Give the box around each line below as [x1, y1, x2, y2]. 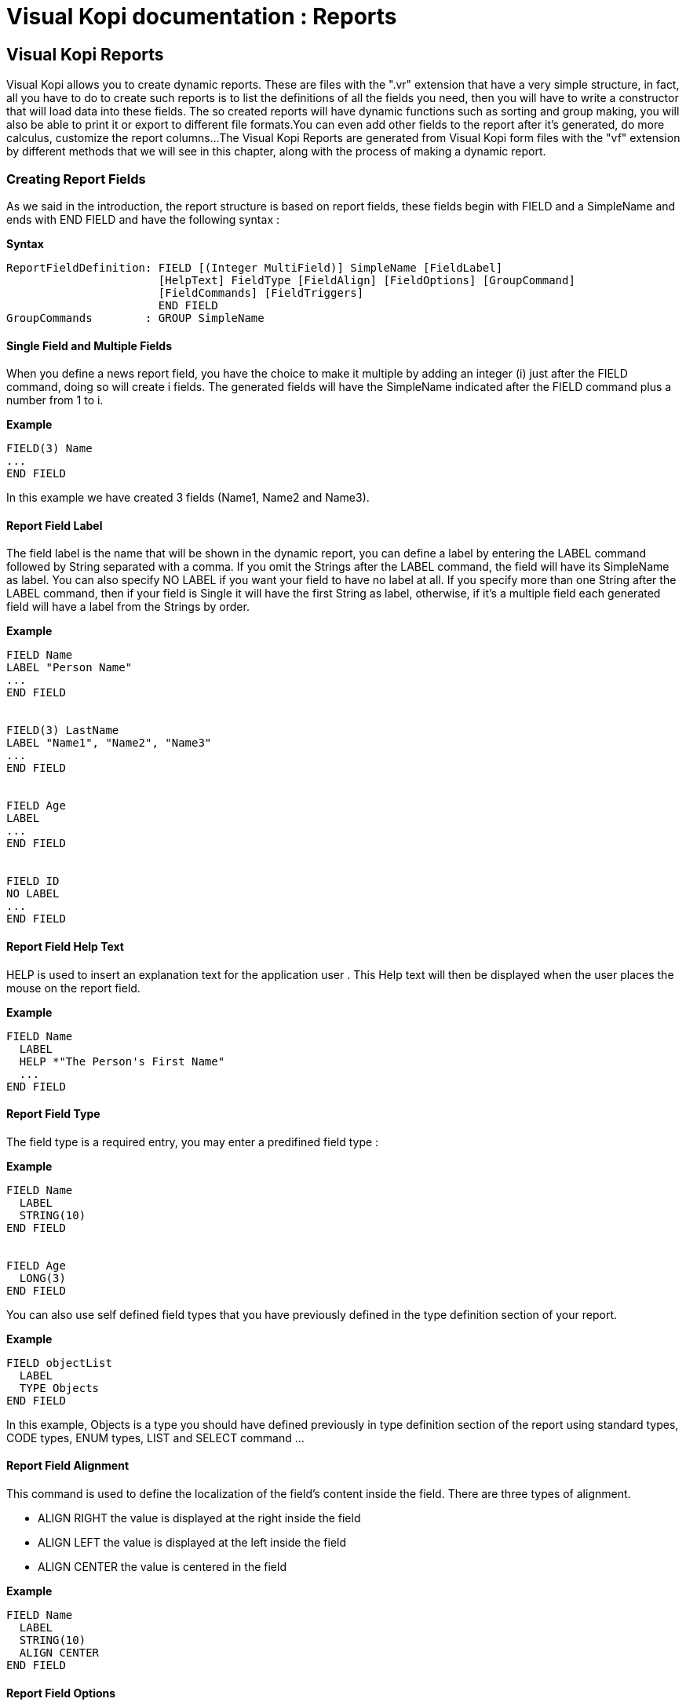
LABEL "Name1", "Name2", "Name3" [6, 736, 212, 750]
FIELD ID [6, 875, 60, 888]
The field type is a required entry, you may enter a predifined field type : [6, 1134, 379, 1149]
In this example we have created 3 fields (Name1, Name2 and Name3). [6, 491, 370, 505]
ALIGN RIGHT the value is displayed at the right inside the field [38, 1511, 361, 1525]
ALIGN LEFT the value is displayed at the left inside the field [38, 1536, 347, 1550]
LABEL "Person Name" [6, 661, 133, 674]
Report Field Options [6, 1686, 116, 1700]
